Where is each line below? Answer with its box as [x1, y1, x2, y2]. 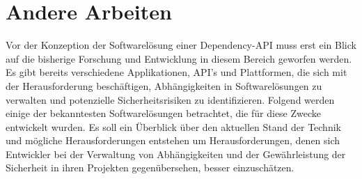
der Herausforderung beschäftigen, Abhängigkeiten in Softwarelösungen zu [6, 78, 322, 93]
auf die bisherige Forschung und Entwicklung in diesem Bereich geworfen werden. [6, 51, 352, 65]
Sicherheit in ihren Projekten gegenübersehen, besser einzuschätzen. [6, 160, 294, 175]
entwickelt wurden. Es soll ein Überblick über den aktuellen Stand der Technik [6, 119, 341, 134]
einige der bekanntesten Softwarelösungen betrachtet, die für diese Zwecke [6, 106, 322, 120]
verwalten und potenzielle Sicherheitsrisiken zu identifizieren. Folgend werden [6, 92, 335, 107]
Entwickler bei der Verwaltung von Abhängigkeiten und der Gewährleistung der [6, 146, 346, 161]
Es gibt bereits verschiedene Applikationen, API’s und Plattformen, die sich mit [6, 65, 347, 79]
